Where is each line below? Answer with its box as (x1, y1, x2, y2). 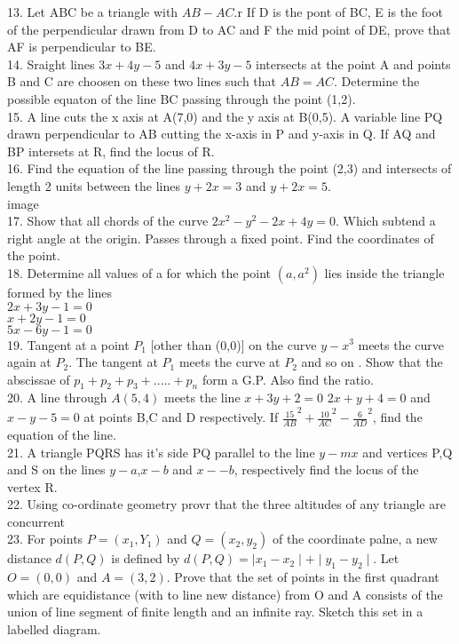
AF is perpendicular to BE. (7, 37, 156, 56)
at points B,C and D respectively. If (83, 408, 279, 426)
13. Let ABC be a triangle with (7, 3, 178, 20)
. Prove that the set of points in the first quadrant (166, 568, 439, 586)
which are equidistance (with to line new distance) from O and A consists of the (7, 584, 443, 603)
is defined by (111, 549, 180, 568)
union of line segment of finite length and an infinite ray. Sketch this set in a (7, 602, 423, 621)
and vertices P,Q (362, 442, 453, 461)
